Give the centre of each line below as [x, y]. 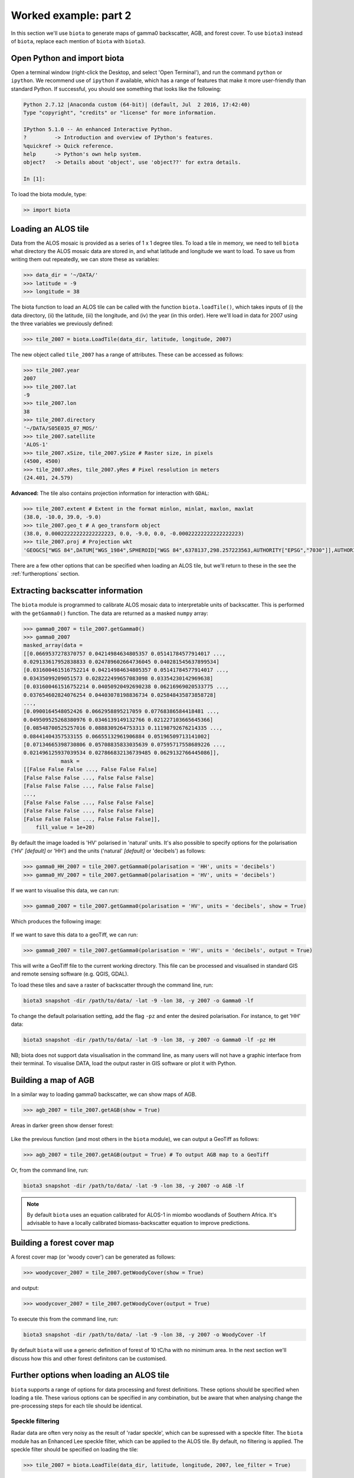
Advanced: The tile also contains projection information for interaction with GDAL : [110, 493]
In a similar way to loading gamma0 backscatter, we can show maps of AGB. [104, 1094]
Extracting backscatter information [77, 591]
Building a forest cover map [63, 1243]
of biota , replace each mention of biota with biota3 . [78, 41]
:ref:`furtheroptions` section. [45, 574]
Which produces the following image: [56, 921]
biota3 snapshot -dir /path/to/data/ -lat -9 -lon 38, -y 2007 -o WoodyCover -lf [145, 1335]
